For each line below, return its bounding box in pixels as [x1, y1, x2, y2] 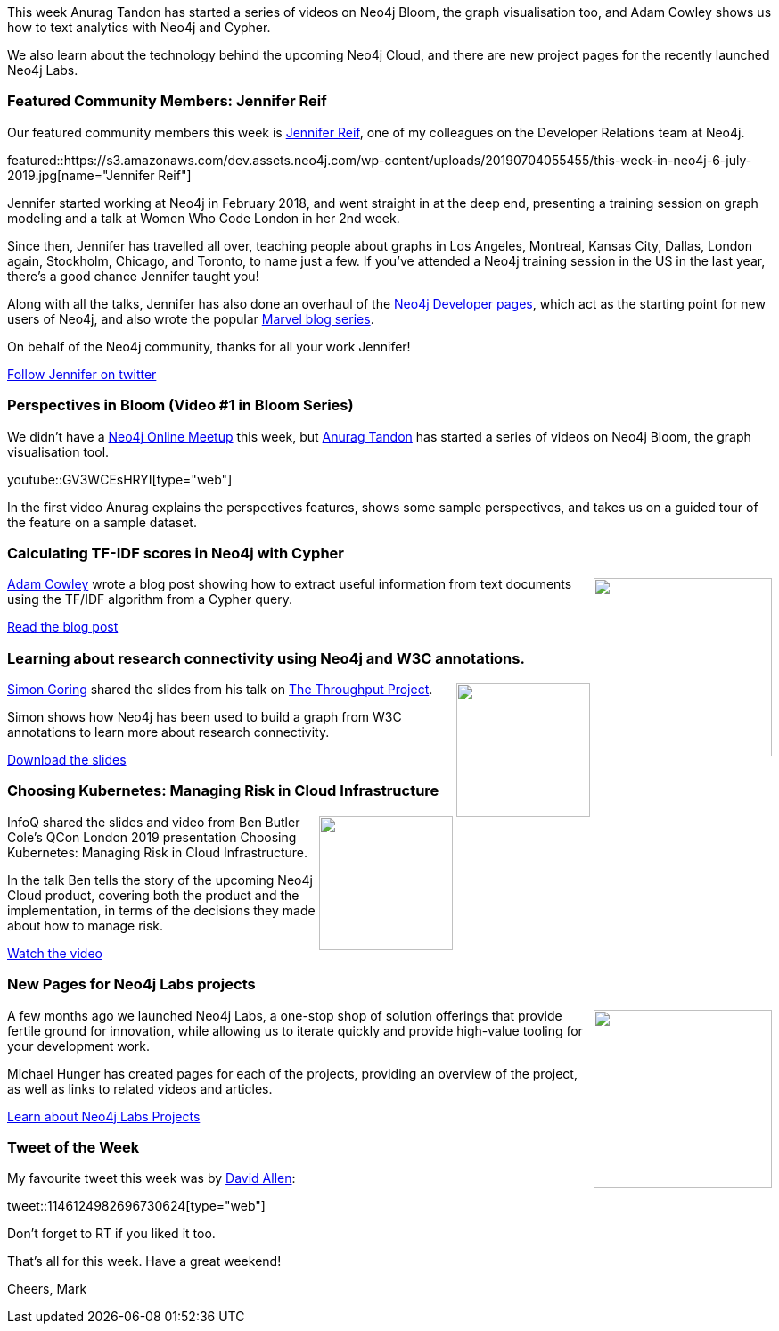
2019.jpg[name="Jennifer [7, 167, 155, 183]
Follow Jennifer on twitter [7, 366, 157, 382]
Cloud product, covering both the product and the [7, 887, 299, 903]
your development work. [7, 1038, 151, 1054]
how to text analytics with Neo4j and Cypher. [7, 20, 271, 35]
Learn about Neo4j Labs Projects [7, 1108, 201, 1124]
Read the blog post [7, 619, 119, 635]
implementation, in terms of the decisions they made [7, 902, 316, 918]
